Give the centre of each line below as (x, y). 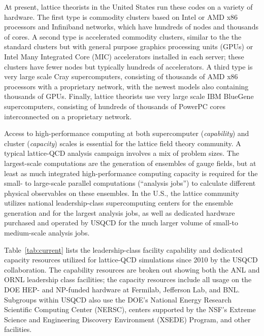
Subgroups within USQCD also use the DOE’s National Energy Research (118, 299)
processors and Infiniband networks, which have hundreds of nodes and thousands (131, 27)
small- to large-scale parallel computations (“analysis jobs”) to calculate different (130, 183)
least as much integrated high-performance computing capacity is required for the (131, 173)
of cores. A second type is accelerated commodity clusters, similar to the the (123, 36)
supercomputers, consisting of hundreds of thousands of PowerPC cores (115, 106)
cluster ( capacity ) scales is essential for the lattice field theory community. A (123, 143)
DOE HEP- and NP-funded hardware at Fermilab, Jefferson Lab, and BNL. (122, 290)
